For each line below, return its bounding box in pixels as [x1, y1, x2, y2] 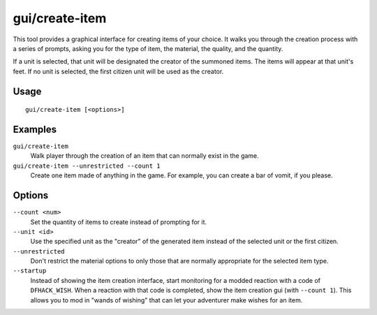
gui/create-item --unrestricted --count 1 [13, 161, 161, 170]
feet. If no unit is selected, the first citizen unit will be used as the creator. [13, 67, 224, 75]
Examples [13, 123, 57, 135]
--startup [13, 267, 47, 275]
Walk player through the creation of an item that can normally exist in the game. [30, 152, 260, 160]
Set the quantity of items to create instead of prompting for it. [30, 217, 207, 226]
